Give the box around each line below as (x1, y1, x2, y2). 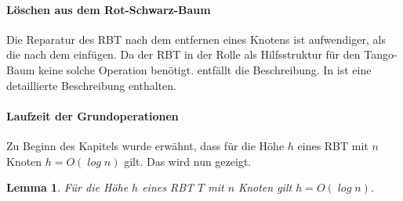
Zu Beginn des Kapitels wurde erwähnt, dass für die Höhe (6, 137, 285, 153)
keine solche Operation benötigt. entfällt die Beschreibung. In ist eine (38, 61, 372, 77)
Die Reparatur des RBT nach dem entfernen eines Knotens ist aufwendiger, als (6, 31, 386, 47)
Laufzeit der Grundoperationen (6, 107, 179, 124)
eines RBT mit (297, 137, 369, 153)
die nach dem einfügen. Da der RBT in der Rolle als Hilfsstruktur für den (6, 46, 361, 63)
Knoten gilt (238, 179, 292, 196)
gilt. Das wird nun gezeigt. (124, 153, 252, 169)
